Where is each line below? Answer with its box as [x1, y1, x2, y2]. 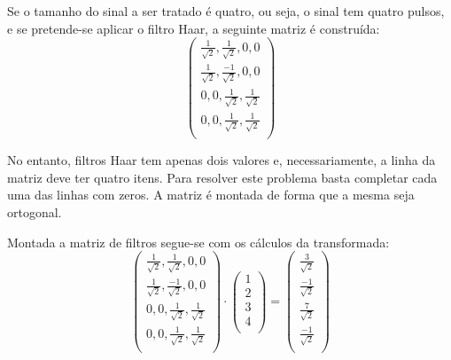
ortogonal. [7, 203, 62, 222]
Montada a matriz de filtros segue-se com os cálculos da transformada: [7, 232, 390, 251]
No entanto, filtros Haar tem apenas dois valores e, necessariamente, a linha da [7, 151, 436, 169]
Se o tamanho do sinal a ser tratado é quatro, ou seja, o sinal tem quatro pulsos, [7, 2, 445, 20]
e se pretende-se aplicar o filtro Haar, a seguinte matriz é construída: [7, 19, 380, 37]
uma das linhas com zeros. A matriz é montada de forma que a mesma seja [7, 185, 415, 204]
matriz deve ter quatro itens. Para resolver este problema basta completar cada [7, 168, 438, 186]
